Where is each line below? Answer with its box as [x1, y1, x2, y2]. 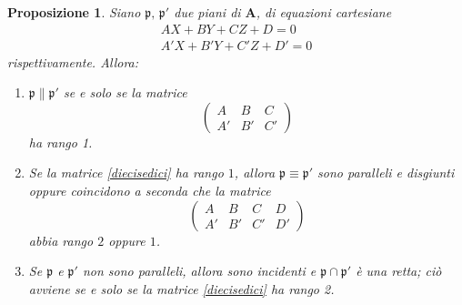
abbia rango [28, 230, 94, 249]
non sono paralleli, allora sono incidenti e [82, 261, 316, 280]
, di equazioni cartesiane [256, 3, 392, 21]
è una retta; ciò [356, 261, 442, 280]
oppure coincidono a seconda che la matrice [28, 181, 271, 200]
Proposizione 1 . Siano [7, 3, 141, 21]
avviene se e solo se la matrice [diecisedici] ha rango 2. [28, 279, 335, 298]
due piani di [174, 3, 241, 21]
